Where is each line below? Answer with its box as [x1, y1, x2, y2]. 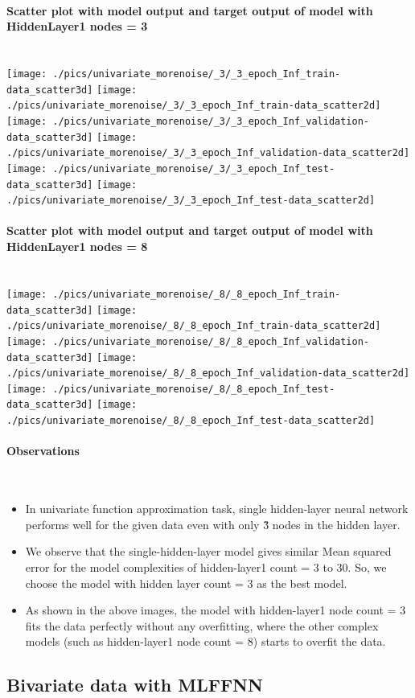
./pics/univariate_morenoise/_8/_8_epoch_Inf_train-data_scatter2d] [6, 320, 381, 332]
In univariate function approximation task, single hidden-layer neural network [25, 500, 409, 517]
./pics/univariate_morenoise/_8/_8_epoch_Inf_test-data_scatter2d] [6, 415, 376, 427]
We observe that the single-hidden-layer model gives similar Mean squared [25, 543, 392, 560]
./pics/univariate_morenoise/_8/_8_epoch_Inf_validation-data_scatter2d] [6, 367, 410, 380]
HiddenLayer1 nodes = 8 [6, 238, 148, 255]
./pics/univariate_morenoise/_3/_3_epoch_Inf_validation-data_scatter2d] [6, 147, 410, 159]
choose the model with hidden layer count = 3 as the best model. [25, 574, 347, 591]
